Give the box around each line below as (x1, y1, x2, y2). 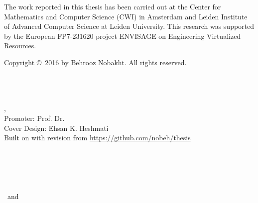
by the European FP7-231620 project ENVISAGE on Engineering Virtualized (4, 30, 241, 41)
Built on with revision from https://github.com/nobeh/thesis (4, 132, 191, 143)
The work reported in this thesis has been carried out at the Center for (4, 1, 221, 11)
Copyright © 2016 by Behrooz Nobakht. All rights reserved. (4, 57, 187, 67)
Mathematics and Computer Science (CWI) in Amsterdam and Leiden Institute (4, 11, 248, 21)
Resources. (4, 40, 36, 51)
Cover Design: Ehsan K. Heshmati (4, 122, 109, 133)
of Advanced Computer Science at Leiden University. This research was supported (4, 21, 255, 31)
